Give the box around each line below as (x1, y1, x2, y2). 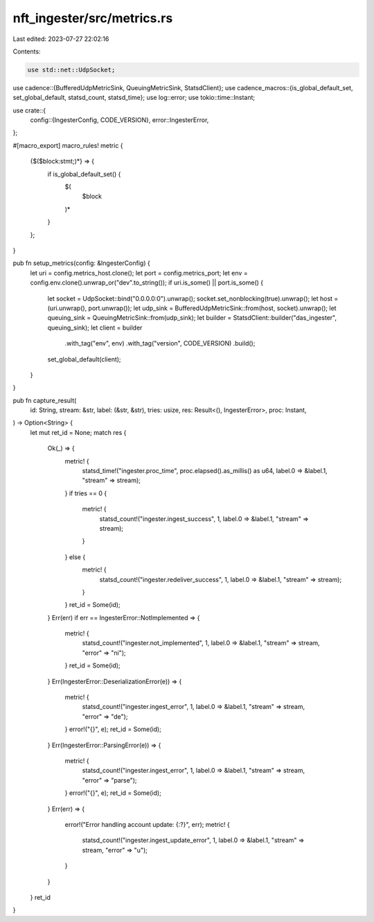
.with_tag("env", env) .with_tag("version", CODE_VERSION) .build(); (64, 339, 256, 348)
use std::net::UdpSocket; (27, 66, 116, 74)
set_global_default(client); (47, 355, 121, 364)
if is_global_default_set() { (47, 170, 121, 178)
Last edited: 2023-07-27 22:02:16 (12, 35, 109, 43)
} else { (64, 552, 86, 561)
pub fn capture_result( (12, 396, 77, 404)
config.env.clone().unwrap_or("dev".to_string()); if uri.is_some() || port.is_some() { (30, 278, 264, 287)
